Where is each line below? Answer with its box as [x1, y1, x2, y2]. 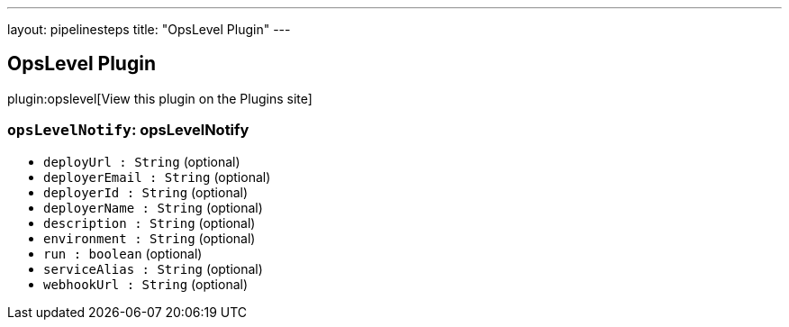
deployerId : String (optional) [43, 184, 249, 200]
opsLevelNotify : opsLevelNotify [7, 121, 249, 140]
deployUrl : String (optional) [43, 153, 240, 169]
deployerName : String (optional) [43, 199, 263, 215]
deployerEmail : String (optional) [43, 168, 271, 185]
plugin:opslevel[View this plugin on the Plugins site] [7, 90, 313, 106]
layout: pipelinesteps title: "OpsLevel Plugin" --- [7, 22, 291, 37]
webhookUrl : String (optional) [43, 276, 249, 292]
